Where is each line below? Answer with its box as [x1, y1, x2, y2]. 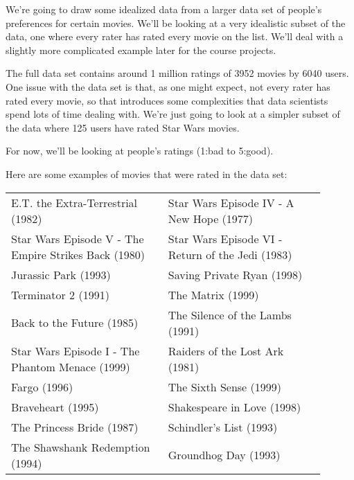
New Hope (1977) [168, 210, 254, 226]
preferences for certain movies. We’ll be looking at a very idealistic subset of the [6, 15, 346, 30]
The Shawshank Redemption [11, 438, 150, 455]
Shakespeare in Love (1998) [168, 398, 301, 415]
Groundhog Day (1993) [168, 447, 281, 463]
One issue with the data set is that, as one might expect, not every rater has [6, 79, 330, 94]
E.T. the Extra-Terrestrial [11, 194, 138, 211]
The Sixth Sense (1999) [168, 378, 281, 395]
